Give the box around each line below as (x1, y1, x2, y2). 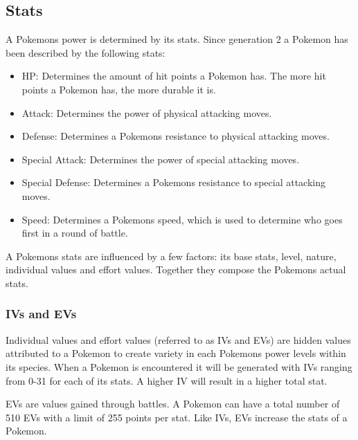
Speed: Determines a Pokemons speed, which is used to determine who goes (21, 212, 343, 226)
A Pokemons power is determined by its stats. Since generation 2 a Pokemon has (6, 32, 348, 46)
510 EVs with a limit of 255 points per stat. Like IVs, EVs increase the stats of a (6, 410, 348, 424)
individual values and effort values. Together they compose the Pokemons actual (6, 262, 346, 277)
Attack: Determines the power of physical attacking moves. (21, 105, 272, 120)
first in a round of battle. (21, 226, 128, 240)
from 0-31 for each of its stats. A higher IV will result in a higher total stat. (6, 373, 328, 387)
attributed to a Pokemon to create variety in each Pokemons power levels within (6, 346, 346, 360)
